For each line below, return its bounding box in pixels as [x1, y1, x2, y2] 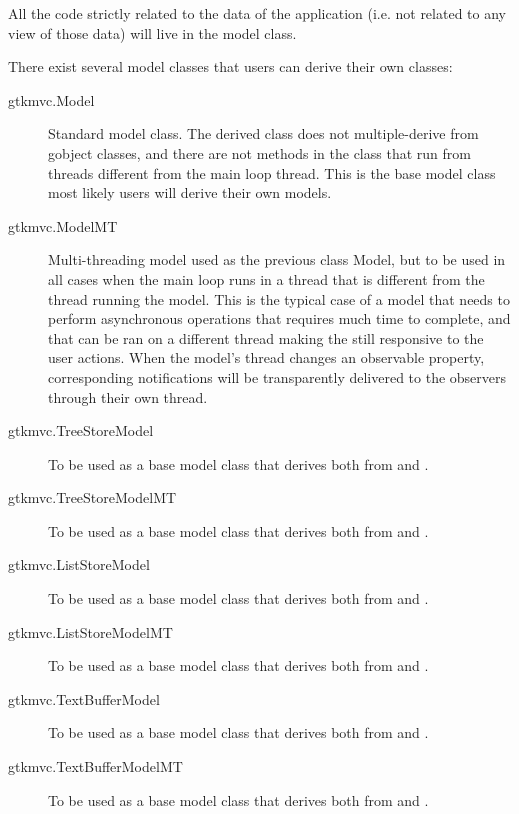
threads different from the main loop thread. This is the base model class [48, 162, 496, 183]
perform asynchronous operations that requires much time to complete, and [48, 308, 511, 329]
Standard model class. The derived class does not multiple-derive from [48, 123, 479, 144]
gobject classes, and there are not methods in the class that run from [48, 142, 471, 163]
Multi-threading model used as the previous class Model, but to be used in [48, 249, 506, 270]
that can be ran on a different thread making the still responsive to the [48, 327, 484, 348]
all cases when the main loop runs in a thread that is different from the [48, 268, 485, 289]
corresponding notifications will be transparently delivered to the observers [48, 366, 507, 387]
